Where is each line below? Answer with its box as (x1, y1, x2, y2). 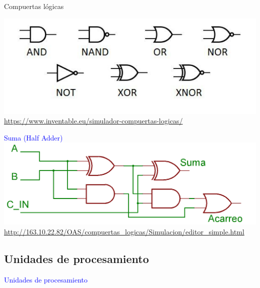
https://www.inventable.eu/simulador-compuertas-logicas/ (4, 115, 183, 126)
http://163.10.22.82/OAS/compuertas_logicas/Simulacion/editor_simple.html (4, 226, 244, 236)
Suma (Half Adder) (4, 132, 63, 142)
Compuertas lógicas (4, 1, 64, 11)
